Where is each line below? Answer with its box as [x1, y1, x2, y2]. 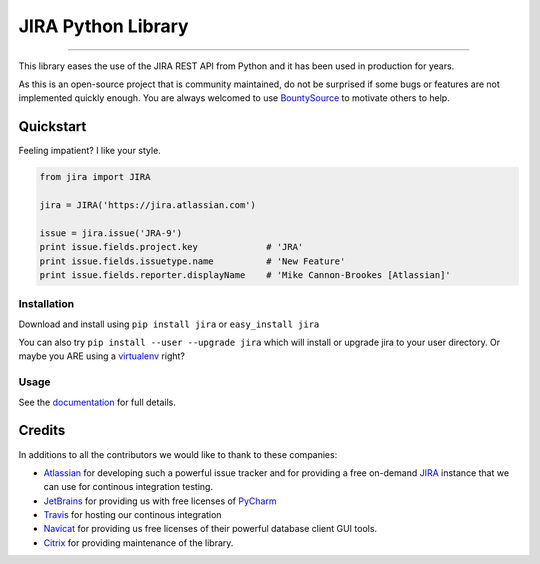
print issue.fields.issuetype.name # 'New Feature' [39, 255, 346, 267]
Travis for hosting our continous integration [43, 509, 222, 521]
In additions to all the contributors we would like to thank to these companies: [18, 448, 338, 460]
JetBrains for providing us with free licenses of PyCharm [43, 495, 277, 507]
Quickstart [18, 118, 87, 135]
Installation [18, 297, 75, 311]
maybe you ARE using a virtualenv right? [18, 350, 185, 362]
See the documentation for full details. [18, 396, 177, 408]
